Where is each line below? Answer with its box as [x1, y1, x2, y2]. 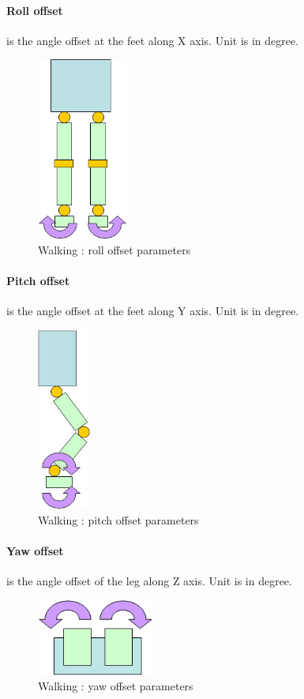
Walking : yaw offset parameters [38, 678, 193, 694]
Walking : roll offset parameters [38, 241, 191, 257]
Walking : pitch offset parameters [38, 512, 199, 528]
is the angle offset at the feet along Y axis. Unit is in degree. [6, 303, 299, 319]
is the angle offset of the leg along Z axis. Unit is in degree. [6, 573, 292, 589]
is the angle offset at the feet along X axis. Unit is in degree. [6, 32, 299, 48]
